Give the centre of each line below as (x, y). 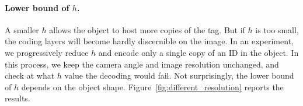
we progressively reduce (47, 52)
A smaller (22, 29)
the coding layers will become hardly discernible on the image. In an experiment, (149, 41)
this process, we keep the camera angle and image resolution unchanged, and (142, 64)
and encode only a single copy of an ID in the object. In (198, 52)
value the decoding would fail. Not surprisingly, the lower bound (179, 75)
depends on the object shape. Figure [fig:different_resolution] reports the (152, 86)
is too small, (277, 29)
